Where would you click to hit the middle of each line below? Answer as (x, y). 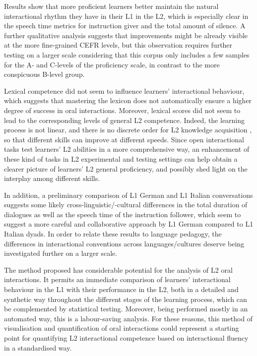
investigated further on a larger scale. (61, 253)
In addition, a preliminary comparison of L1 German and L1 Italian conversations (128, 195)
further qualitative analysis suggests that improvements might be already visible (126, 35)
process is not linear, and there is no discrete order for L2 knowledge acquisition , (128, 130)
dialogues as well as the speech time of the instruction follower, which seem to (123, 214)
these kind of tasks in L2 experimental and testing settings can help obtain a (121, 158)
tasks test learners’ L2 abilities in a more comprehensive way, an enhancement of (127, 149)
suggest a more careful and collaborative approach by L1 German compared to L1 (129, 224)
